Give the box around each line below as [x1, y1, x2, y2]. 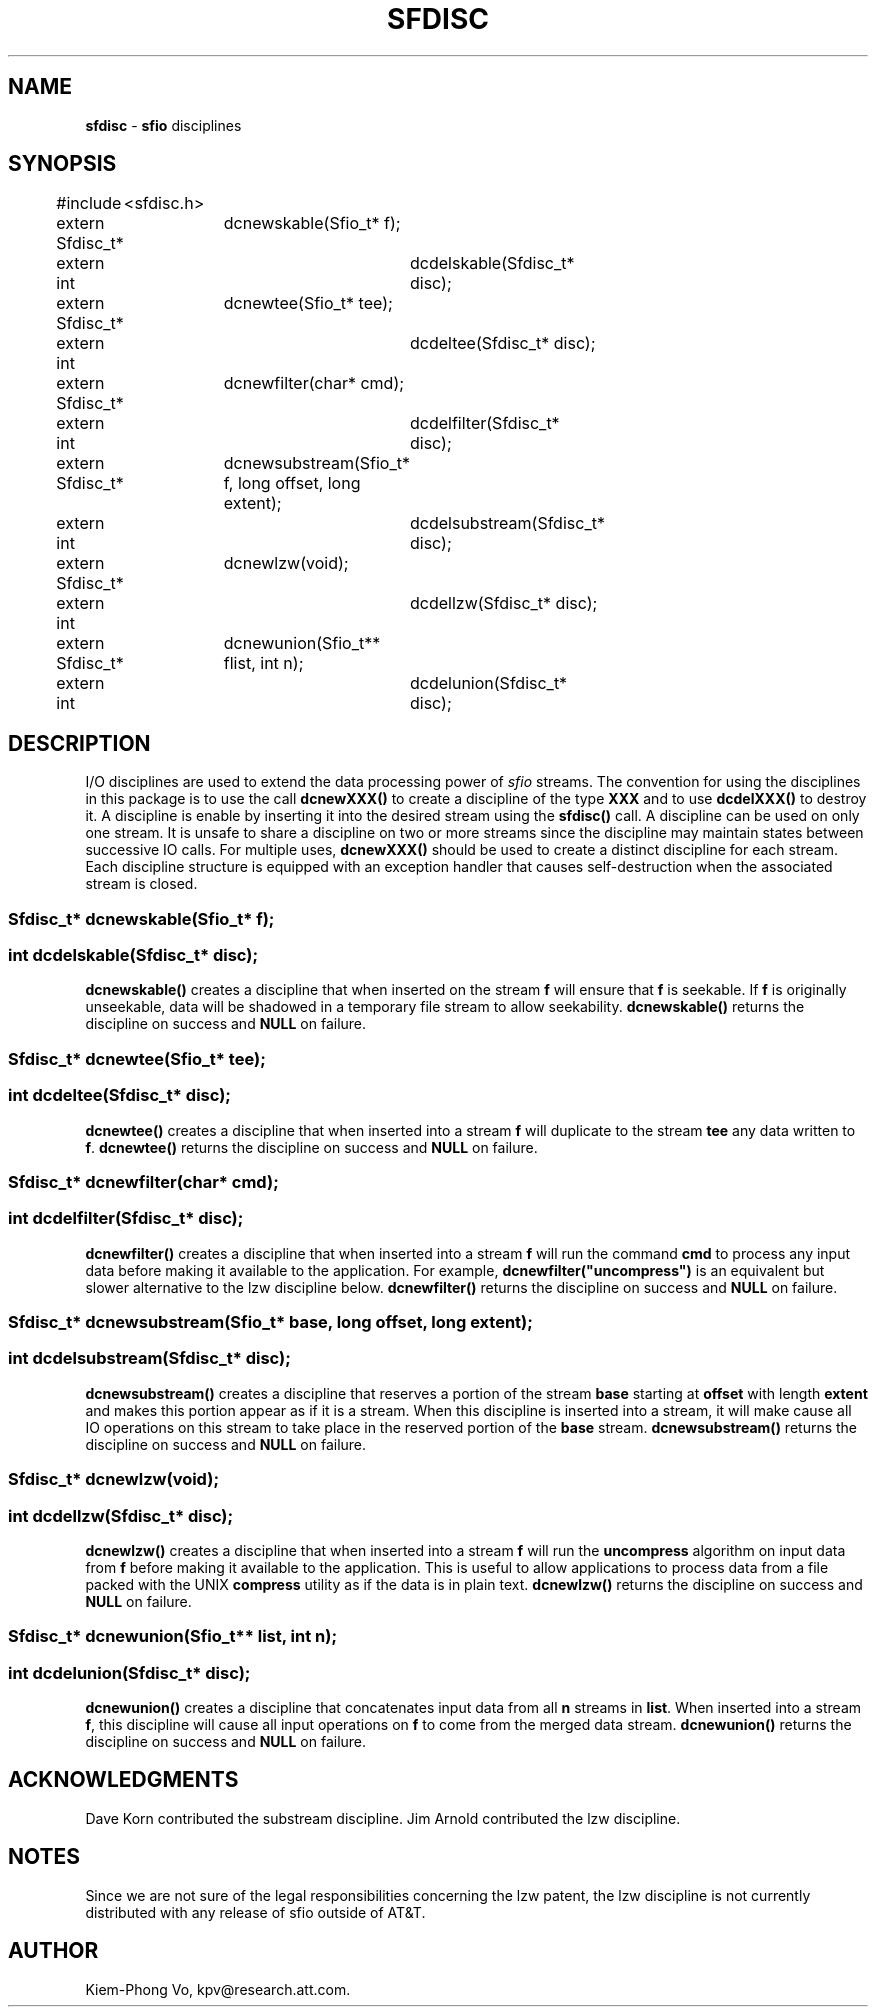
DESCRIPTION [8, 730, 151, 756]
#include [56, 193, 122, 214]
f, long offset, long [223, 473, 361, 494]
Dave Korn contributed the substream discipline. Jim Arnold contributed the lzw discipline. [85, 1809, 681, 1827]
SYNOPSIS [8, 151, 117, 177]
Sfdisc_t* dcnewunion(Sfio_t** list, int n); [8, 1626, 338, 1647]
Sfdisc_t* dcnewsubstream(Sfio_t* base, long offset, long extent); [8, 1312, 533, 1333]
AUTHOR [8, 1938, 99, 1964]
